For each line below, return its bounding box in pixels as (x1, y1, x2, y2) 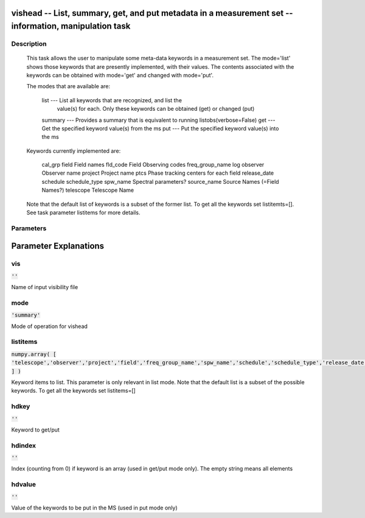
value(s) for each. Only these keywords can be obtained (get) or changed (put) (57, 105, 255, 113)
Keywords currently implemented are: (26, 147, 121, 155)
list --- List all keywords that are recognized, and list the (41, 96, 182, 103)
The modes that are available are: (26, 83, 111, 90)
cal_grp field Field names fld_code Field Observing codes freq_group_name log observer (41, 161, 265, 169)
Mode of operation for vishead (11, 323, 88, 330)
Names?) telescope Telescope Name (41, 186, 134, 194)
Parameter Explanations (11, 241, 105, 251)
